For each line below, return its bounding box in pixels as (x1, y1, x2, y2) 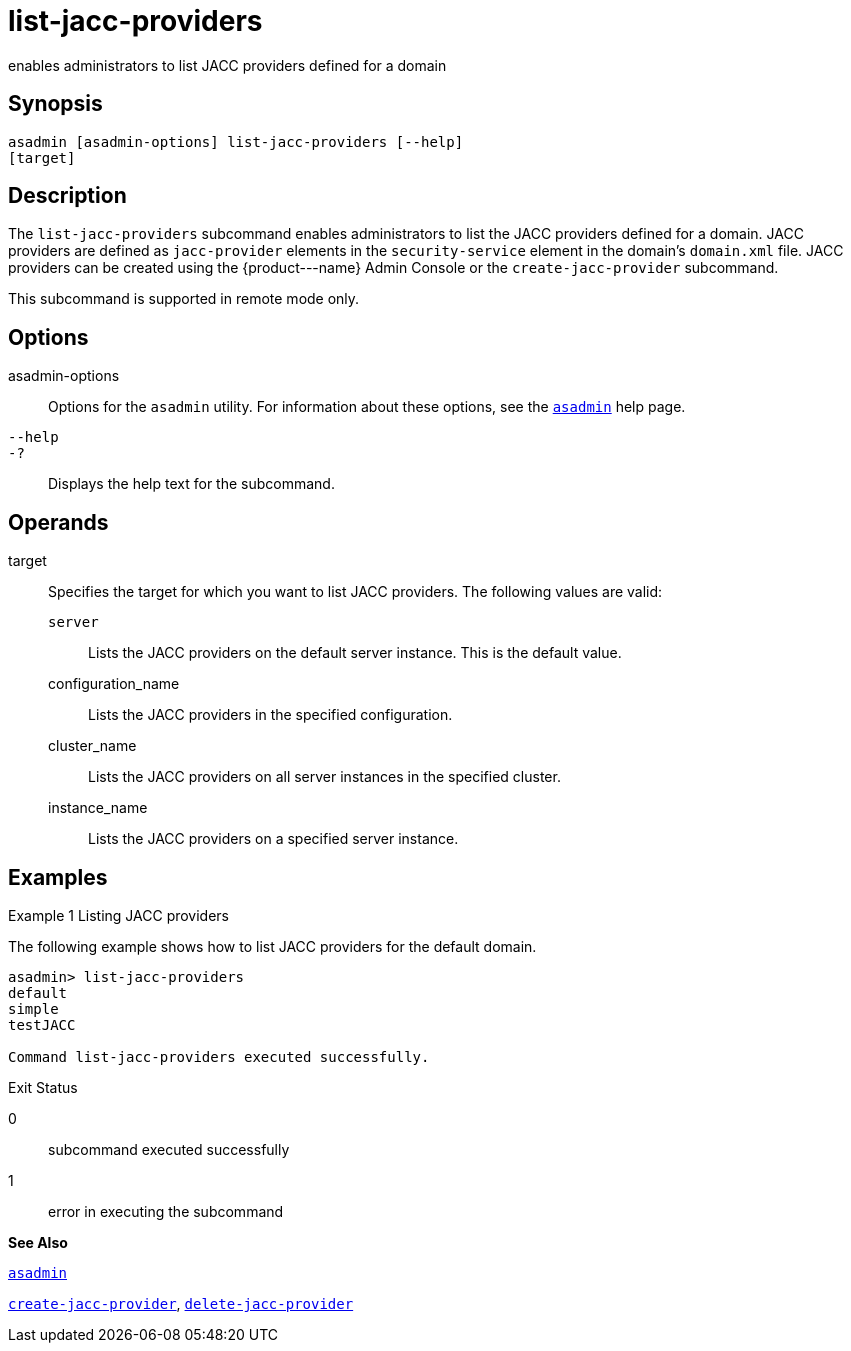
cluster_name (48, 737, 137, 755)
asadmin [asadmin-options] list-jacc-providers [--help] (8, 133, 464, 150)
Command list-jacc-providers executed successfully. (8, 1048, 430, 1065)
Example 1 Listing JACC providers (8, 906, 230, 924)
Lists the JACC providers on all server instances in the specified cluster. (88, 768, 561, 786)
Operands (8, 509, 109, 535)
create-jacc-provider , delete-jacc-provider (8, 1294, 354, 1312)
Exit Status (8, 1078, 78, 1096)
